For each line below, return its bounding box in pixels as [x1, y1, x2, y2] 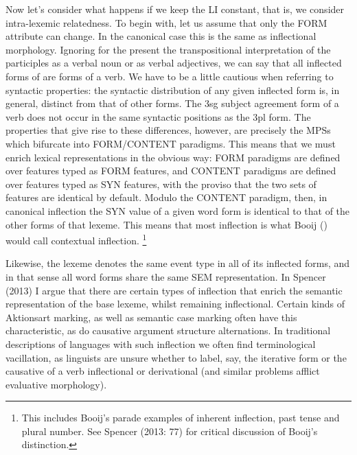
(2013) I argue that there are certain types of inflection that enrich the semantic [5, 283, 343, 297]
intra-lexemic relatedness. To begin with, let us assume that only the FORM [5, 15, 327, 30]
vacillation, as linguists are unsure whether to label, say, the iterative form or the [5, 350, 347, 364]
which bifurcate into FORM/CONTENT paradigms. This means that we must [5, 136, 336, 150]
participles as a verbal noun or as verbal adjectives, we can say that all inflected [5, 56, 342, 70]
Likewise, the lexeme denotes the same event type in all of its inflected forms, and [5, 256, 350, 270]
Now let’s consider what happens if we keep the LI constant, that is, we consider [5, 2, 345, 16]
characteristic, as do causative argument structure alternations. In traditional [5, 323, 331, 338]
